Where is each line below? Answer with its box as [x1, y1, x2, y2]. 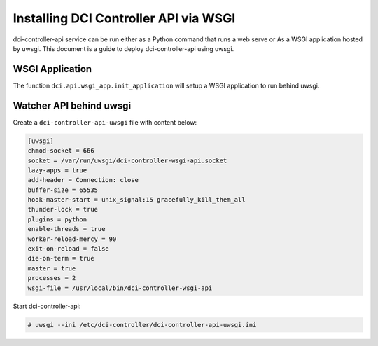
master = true [27, 264, 76, 272]
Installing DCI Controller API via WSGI [13, 11, 236, 26]
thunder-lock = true [27, 205, 98, 214]
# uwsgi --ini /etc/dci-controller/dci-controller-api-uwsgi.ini [27, 321, 257, 328]
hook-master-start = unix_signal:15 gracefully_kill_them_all [27, 196, 246, 204]
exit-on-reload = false [27, 245, 110, 253]
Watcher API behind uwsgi [13, 99, 132, 111]
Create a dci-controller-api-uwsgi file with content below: [13, 118, 197, 126]
